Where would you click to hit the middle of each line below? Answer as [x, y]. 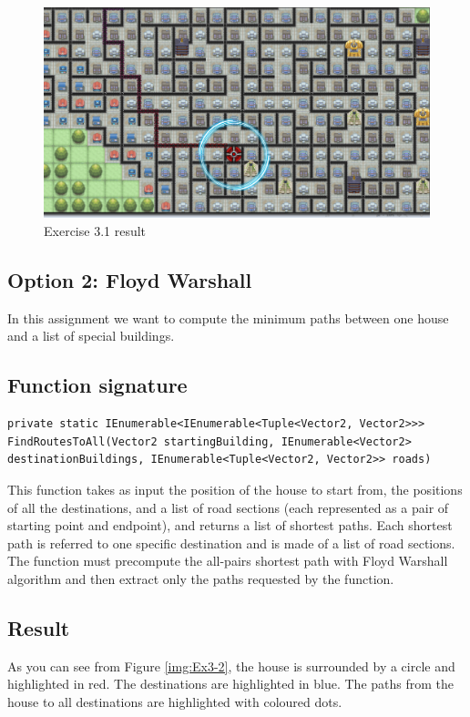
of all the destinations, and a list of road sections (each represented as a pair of [228, 507]
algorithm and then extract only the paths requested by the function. [201, 578]
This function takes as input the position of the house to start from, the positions [235, 490]
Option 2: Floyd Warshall [130, 280]
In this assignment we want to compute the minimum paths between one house [228, 318]
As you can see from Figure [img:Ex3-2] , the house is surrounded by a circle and [231, 666]
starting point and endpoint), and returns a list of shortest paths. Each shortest [230, 525]
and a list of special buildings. [91, 336]
